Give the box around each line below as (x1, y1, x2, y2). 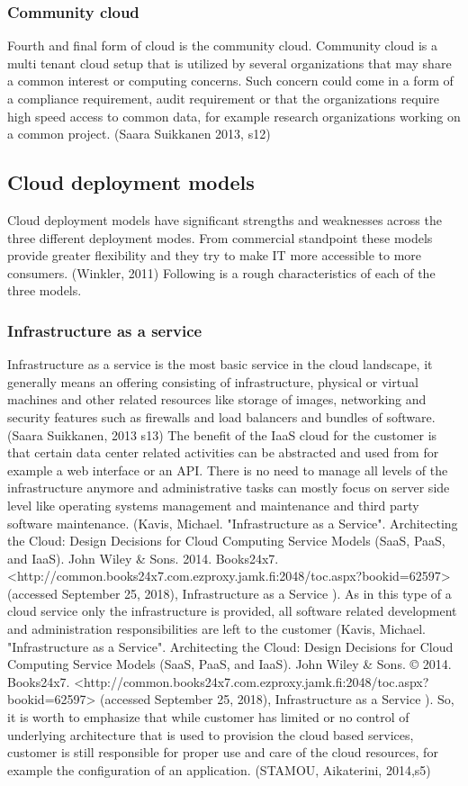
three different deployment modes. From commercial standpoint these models (7, 228, 433, 247)
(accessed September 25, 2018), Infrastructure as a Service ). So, (100, 690, 454, 709)
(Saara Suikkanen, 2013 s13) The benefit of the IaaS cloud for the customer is (7, 425, 437, 444)
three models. (7, 281, 82, 300)
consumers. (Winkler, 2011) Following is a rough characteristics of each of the (7, 263, 436, 282)
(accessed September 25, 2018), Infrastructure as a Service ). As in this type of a (7, 583, 452, 602)
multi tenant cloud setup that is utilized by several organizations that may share (7, 53, 452, 72)
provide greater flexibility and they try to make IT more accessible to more (7, 246, 422, 265)
